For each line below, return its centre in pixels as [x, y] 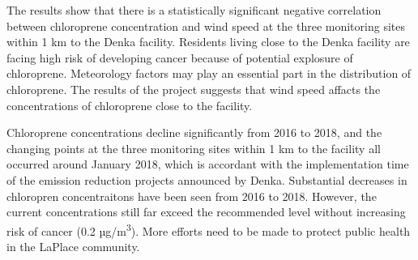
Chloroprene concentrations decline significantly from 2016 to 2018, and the [194, 132]
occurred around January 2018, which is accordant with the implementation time [208, 164]
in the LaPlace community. [73, 246]
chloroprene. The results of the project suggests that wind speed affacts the [194, 89]
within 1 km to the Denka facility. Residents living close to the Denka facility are [208, 42]
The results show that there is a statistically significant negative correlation [194, 10]
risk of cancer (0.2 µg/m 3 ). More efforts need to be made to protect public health [209, 229]
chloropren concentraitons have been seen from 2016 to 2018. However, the [192, 196]
